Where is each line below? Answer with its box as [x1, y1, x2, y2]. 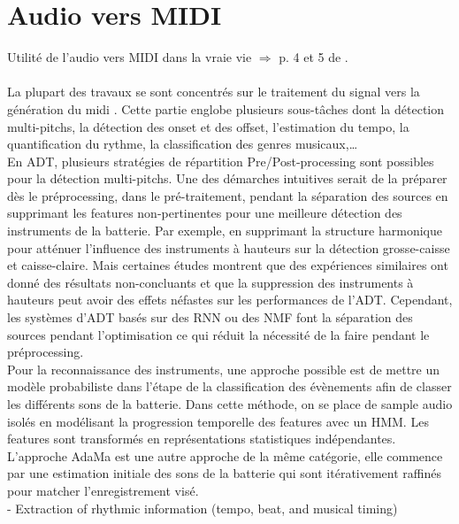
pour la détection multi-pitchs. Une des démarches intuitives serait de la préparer [7, 169, 448, 188]
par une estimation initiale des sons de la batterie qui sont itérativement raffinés [7, 464, 441, 482]
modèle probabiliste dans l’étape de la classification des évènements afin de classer [7, 377, 452, 396]
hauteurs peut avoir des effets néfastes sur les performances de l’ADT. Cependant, [7, 290, 453, 309]
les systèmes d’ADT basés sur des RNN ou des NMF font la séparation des [7, 308, 413, 327]
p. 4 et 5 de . [279, 48, 348, 66]
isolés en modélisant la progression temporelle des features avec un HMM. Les [7, 412, 429, 430]
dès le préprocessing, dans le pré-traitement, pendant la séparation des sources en [7, 186, 448, 204]
